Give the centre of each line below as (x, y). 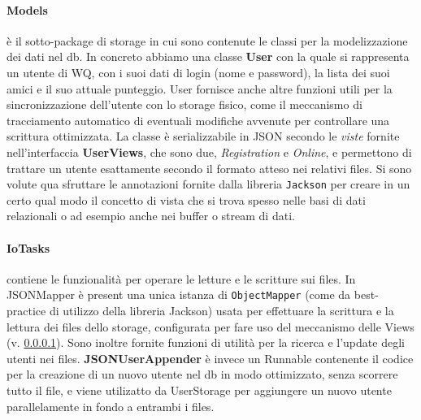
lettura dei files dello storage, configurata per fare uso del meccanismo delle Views (210, 326)
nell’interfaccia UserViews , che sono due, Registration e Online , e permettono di (209, 152)
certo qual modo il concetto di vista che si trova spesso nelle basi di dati (186, 199)
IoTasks (28, 247)
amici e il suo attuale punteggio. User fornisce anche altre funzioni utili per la (200, 88)
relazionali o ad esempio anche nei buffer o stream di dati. (151, 216)
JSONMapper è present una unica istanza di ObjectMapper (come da (179, 294)
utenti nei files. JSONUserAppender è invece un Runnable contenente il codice (210, 358)
